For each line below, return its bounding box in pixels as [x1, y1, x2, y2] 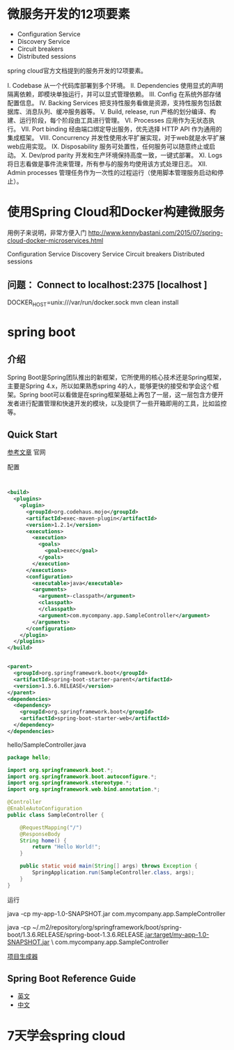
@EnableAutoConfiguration [7, 805, 82, 812]
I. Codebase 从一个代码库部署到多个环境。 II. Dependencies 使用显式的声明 [7, 81, 224, 89]
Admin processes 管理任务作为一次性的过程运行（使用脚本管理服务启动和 [7, 168, 218, 176]
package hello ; [7, 754, 52, 761]
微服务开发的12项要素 [7, 6, 130, 22]
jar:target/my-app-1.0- [145, 930, 210, 939]
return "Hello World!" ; [32, 844, 101, 851]
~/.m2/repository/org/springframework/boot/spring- [32, 922, 182, 931]
